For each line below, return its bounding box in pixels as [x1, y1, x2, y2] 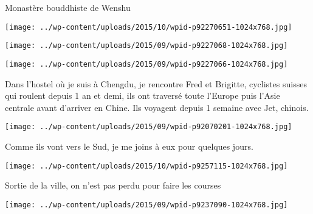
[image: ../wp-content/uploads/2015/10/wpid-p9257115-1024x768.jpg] [5, 161, 288, 170]
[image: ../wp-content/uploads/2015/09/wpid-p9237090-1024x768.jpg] [5, 200, 288, 209]
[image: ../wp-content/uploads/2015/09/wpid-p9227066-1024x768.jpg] [5, 59, 288, 69]
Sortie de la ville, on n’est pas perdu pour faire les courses [5, 179, 221, 192]
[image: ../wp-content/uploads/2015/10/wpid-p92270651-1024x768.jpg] [5, 22, 292, 32]
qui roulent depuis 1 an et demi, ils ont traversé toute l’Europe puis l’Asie [5, 89, 280, 102]
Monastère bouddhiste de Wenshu [5, 1, 131, 13]
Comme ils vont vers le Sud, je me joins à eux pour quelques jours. [5, 140, 253, 152]
